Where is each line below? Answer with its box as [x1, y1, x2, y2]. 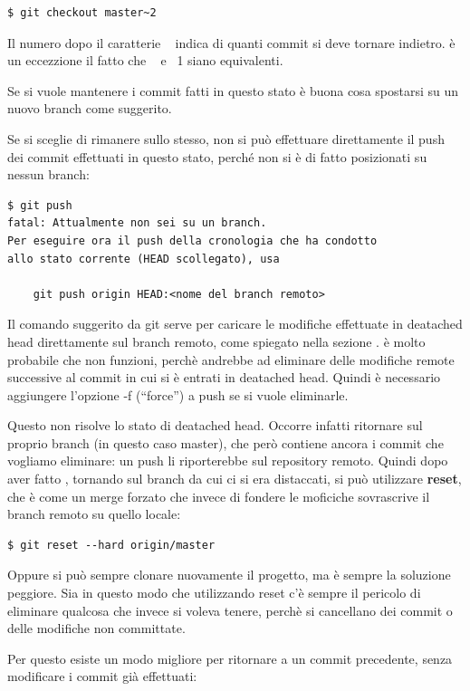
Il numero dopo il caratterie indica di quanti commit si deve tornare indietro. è [7, 33, 456, 52]
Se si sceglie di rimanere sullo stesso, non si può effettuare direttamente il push [7, 129, 445, 148]
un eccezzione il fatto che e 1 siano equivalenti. [7, 51, 283, 70]
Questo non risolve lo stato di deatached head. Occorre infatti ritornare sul [7, 416, 423, 435]
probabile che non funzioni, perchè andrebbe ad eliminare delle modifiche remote [7, 350, 455, 369]
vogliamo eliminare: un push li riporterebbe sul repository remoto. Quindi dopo [7, 451, 448, 470]
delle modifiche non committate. [7, 619, 186, 638]
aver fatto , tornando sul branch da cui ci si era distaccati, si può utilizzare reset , [7, 469, 462, 488]
